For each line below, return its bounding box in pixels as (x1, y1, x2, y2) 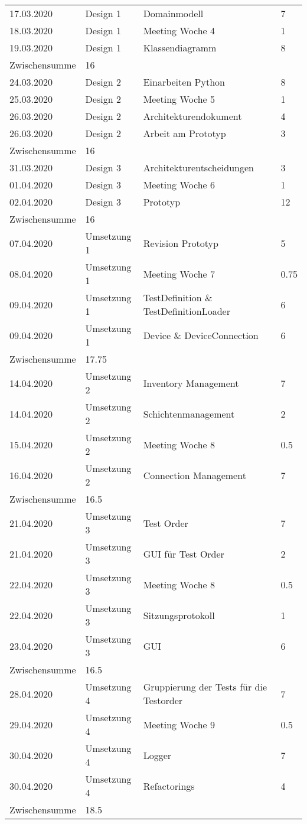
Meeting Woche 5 (143, 92, 215, 106)
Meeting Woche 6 (143, 178, 215, 191)
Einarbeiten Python (143, 75, 225, 89)
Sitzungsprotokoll (143, 608, 215, 622)
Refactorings (143, 779, 195, 793)
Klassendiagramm (143, 41, 217, 54)
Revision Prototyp (143, 236, 218, 250)
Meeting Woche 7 (143, 266, 215, 281)
